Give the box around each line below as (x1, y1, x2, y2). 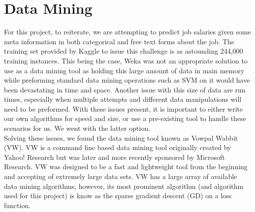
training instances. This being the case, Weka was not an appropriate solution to (4, 55, 248, 65)
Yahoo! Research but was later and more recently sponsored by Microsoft (4, 151, 225, 162)
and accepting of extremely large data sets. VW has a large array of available (4, 171, 237, 182)
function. (4, 200, 31, 210)
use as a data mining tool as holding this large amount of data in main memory (4, 65, 245, 75)
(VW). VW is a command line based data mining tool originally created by (4, 142, 231, 152)
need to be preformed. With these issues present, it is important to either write (4, 103, 243, 114)
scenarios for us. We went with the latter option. (4, 123, 151, 133)
